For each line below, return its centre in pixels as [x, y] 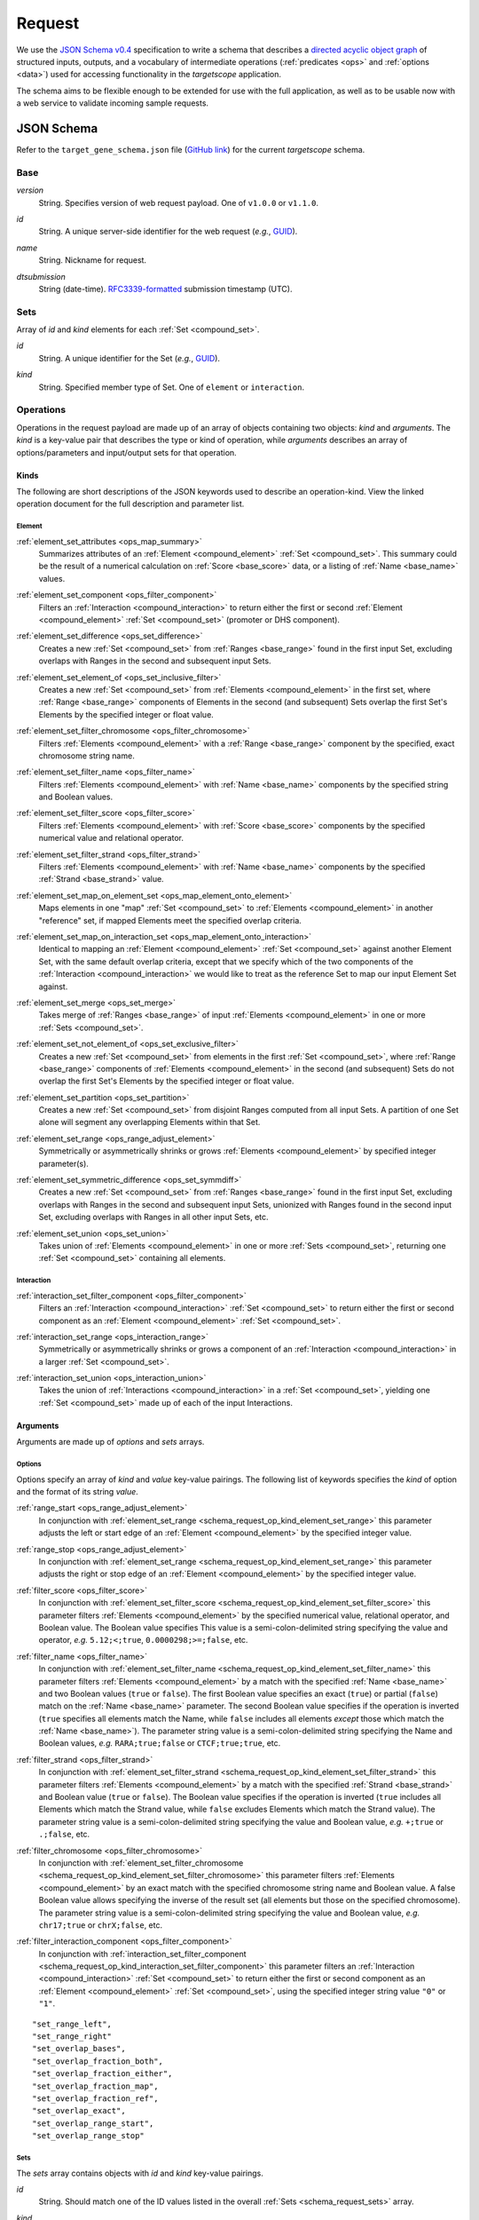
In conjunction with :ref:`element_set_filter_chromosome [141, 1863]
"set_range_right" [72, 2037]
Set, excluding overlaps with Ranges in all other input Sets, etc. [154, 1217]
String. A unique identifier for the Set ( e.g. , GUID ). [130, 358]
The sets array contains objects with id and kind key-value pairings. [140, 2173]
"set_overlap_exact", [79, 2111]
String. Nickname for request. [92, 260]
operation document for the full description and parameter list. [130, 504]
